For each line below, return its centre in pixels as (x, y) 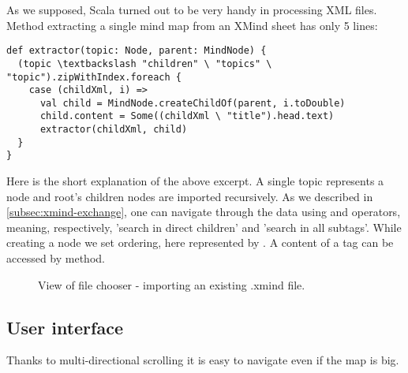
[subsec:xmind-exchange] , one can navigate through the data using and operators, (204, 212)
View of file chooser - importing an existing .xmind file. (172, 284)
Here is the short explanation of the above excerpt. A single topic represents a (195, 181)
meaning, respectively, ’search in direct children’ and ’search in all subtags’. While (204, 227)
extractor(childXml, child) (114, 130)
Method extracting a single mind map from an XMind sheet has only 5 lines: (192, 25)
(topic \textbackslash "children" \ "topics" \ (145, 63)
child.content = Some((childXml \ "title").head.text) (187, 116)
